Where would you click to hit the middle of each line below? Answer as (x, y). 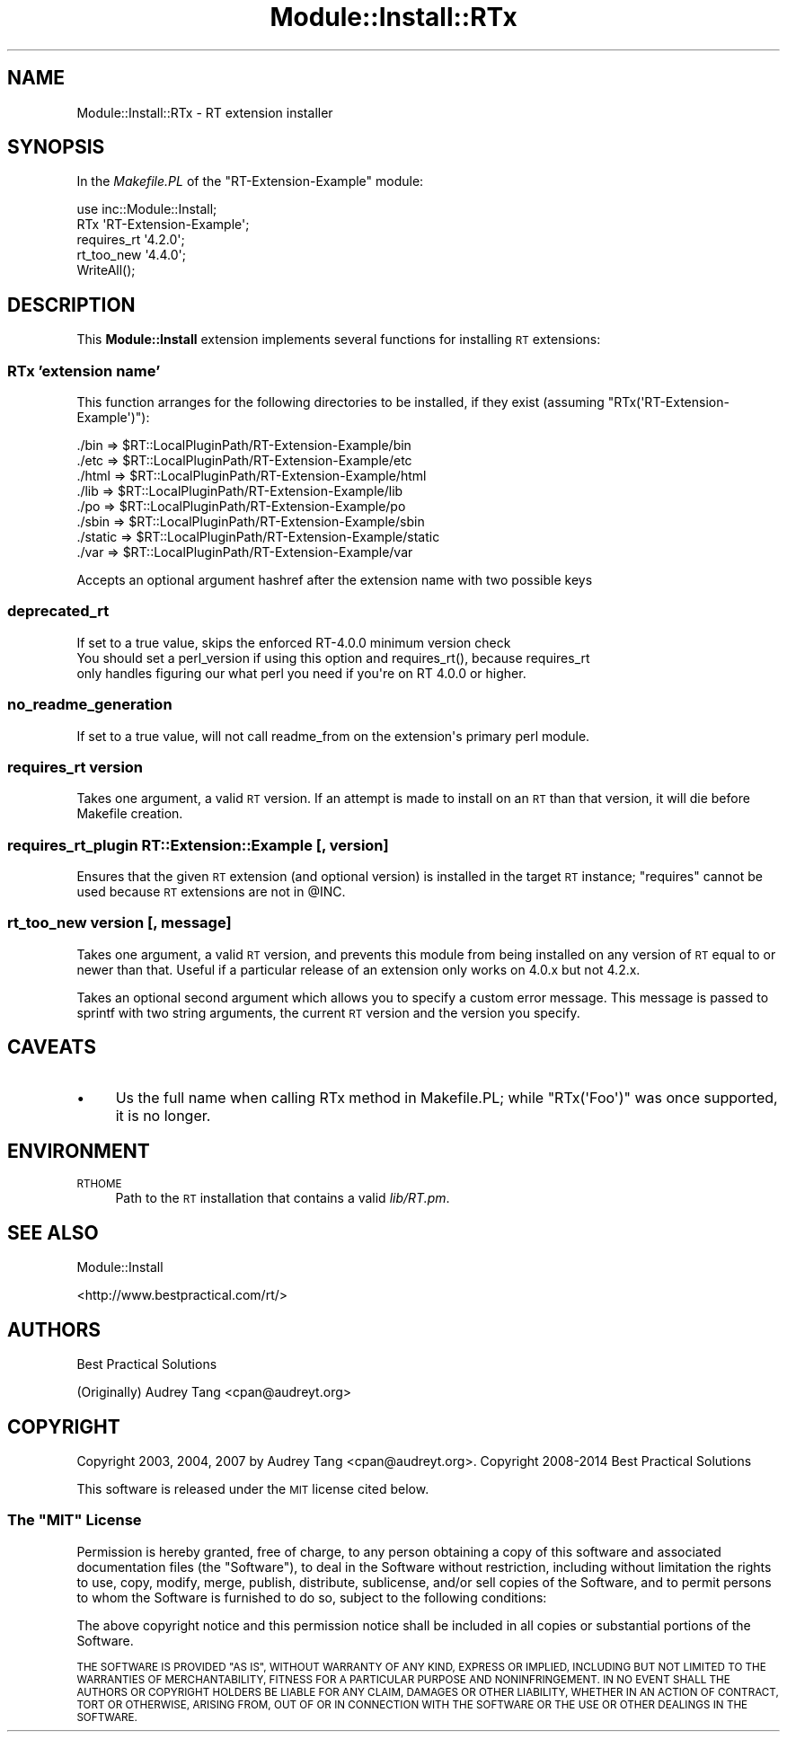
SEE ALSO (53, 1232)
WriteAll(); (106, 270)
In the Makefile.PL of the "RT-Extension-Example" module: (250, 181)
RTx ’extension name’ (84, 371)
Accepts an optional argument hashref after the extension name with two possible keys (335, 580)
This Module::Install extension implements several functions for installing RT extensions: (339, 340)
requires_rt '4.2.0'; (131, 240)
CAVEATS (52, 1047)
